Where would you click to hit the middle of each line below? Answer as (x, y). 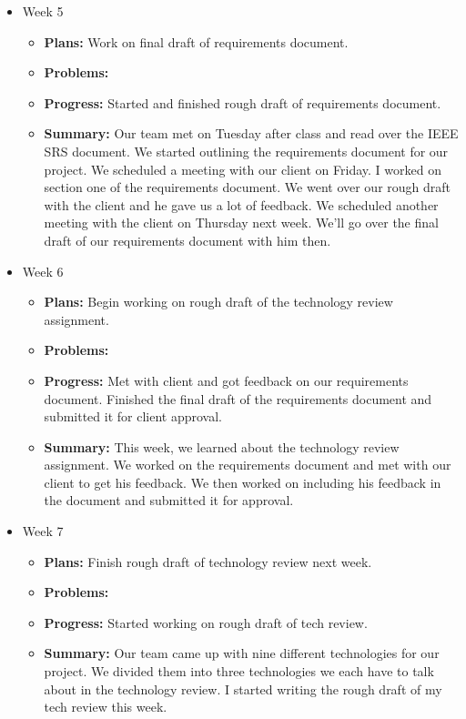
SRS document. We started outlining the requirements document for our (246, 151)
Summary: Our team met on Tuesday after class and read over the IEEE (251, 133)
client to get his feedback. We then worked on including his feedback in (243, 482)
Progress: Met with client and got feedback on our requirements (226, 380)
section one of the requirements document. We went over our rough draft (248, 187)
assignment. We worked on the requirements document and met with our (248, 465)
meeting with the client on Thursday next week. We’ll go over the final (241, 223)
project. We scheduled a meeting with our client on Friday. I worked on (243, 169)
